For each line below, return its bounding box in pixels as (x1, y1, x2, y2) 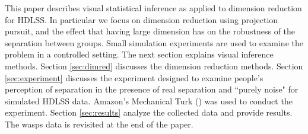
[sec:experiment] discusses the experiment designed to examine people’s (5, 71, 263, 84)
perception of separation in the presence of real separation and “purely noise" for (5, 83, 299, 95)
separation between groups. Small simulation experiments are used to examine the (5, 36, 303, 49)
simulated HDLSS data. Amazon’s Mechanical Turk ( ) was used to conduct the (5, 94, 293, 107)
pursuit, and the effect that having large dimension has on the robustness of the (5, 25, 296, 37)
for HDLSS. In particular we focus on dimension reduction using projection (5, 13, 278, 25)
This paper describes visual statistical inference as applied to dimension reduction (5, 2, 302, 14)
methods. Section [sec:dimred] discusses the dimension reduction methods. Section (5, 59, 303, 72)
